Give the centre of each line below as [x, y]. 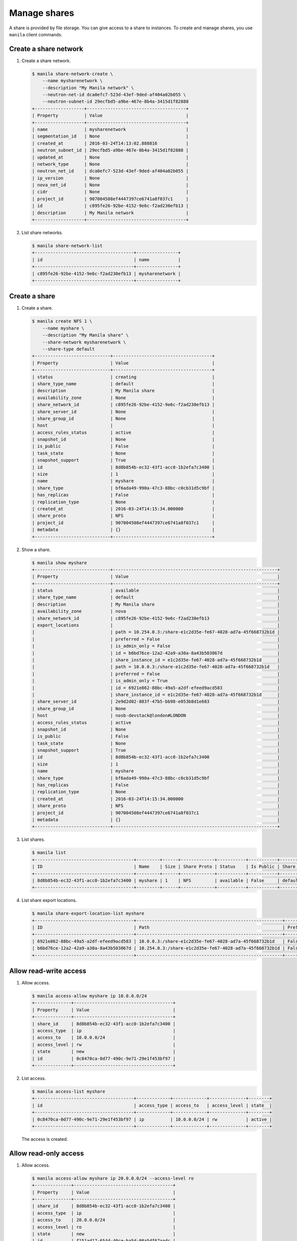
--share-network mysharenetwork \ [84, 342]
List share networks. [42, 233]
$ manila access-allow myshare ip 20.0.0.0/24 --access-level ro [113, 1178]
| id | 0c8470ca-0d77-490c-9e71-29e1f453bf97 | [104, 1058]
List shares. [33, 839]
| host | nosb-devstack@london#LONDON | [156, 716]
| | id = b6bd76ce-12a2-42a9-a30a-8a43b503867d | [156, 653]
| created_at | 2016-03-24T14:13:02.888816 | [110, 143]
